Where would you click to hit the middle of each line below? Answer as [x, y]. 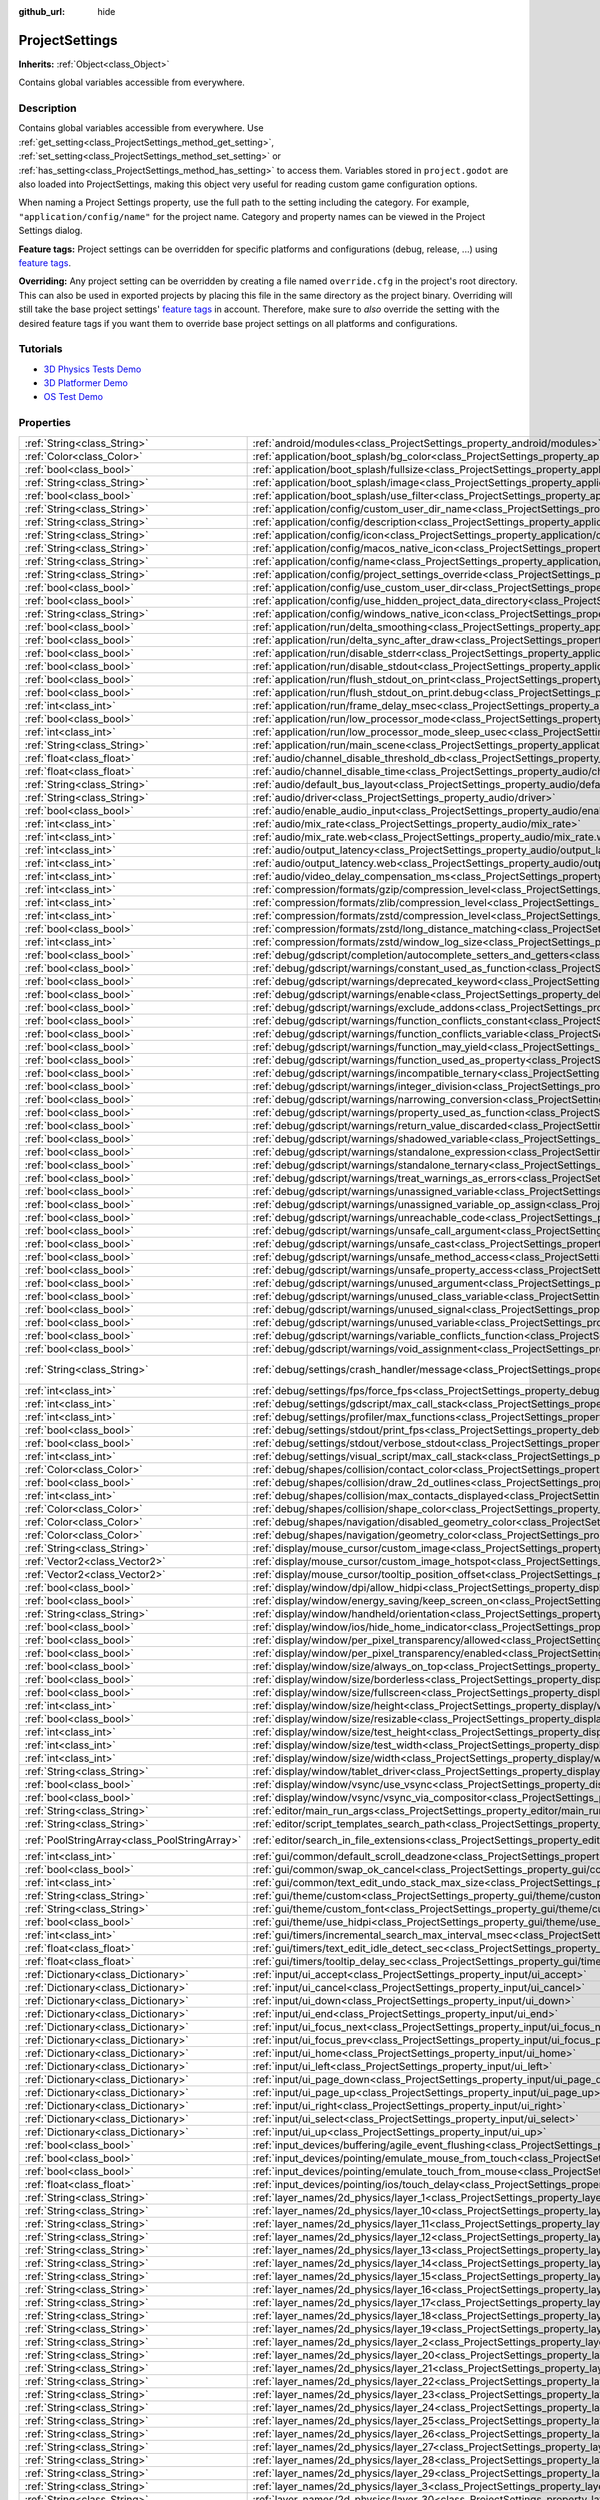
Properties [45, 423]
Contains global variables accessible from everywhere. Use [141, 128]
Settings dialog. [51, 231]
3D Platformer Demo [86, 383]
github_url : [41, 11]
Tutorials [41, 349]
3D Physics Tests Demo [92, 369]
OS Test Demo [73, 397]
